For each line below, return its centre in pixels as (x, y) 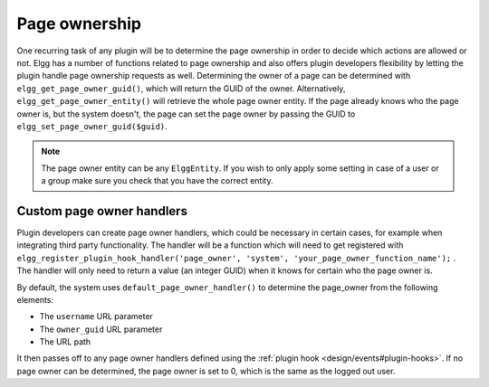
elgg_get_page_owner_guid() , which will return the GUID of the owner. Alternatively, (181, 88)
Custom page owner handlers (102, 211)
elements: (35, 299)
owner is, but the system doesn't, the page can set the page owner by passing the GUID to (186, 114)
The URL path (65, 342)
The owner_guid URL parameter (101, 329)
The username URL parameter (96, 316)
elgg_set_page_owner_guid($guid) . (92, 126)
